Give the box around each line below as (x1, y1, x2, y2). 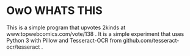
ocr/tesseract (6, 43, 40, 51)
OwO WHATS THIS (6, 4, 103, 18)
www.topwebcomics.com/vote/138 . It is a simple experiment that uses (6, 30, 185, 37)
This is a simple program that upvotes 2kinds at (6, 24, 126, 31)
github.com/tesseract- (123, 37, 180, 44)
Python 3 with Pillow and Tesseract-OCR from (6, 37, 122, 44)
